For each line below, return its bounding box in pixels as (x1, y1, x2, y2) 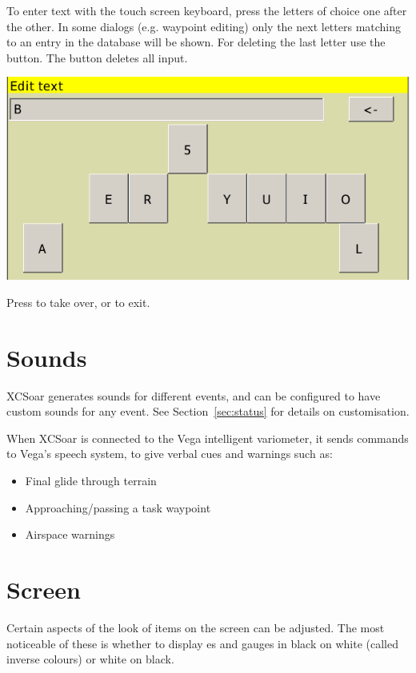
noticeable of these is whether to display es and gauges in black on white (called (6, 635, 398, 651)
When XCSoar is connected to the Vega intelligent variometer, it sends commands (6, 429, 409, 446)
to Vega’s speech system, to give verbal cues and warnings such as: (6, 445, 333, 462)
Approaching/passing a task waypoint (25, 499, 211, 516)
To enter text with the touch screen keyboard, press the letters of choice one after (6, 2, 407, 18)
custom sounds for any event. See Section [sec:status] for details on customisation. (6, 403, 410, 420)
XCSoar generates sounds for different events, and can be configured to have (6, 387, 381, 404)
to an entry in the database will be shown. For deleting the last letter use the (6, 34, 386, 50)
